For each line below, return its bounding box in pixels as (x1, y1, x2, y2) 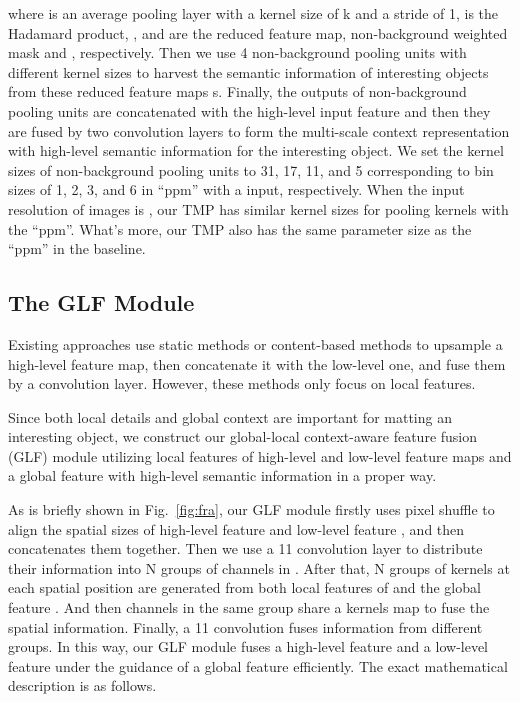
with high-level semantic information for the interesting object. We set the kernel (8, 140, 504, 161)
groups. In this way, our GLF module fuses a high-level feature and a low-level (8, 636, 489, 657)
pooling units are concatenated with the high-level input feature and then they (8, 100, 491, 121)
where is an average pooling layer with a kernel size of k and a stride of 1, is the (8, 3, 499, 23)
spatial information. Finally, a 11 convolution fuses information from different (8, 616, 483, 637)
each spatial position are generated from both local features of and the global (8, 577, 481, 598)
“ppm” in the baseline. (8, 238, 146, 259)
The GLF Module (8, 287, 195, 318)
